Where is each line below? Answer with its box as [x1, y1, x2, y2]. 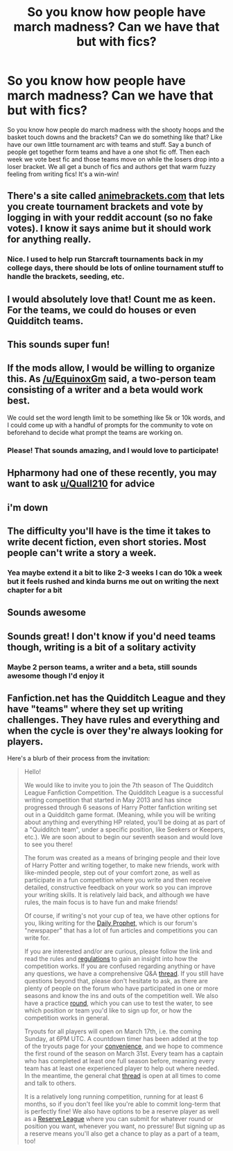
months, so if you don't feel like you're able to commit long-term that [24, 1100, 221, 1109]
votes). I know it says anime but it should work [7, 223, 212, 235]
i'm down [7, 502, 49, 514]
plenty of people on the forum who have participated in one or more [24, 984, 218, 992]
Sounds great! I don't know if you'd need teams [7, 630, 216, 642]
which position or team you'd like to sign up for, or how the [24, 1006, 192, 1015]
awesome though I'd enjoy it [7, 671, 105, 681]
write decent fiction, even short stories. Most [7, 536, 207, 548]
